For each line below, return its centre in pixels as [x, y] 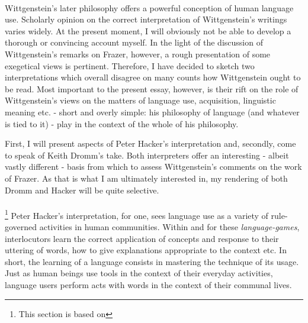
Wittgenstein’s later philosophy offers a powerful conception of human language [149, 7]
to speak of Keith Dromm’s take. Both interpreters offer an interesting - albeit [147, 155]
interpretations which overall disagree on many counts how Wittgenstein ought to [153, 77]
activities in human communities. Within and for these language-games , [169, 226]
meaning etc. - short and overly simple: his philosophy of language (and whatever [152, 112]
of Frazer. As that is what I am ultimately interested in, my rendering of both [146, 178]
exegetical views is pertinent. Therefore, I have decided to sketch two [130, 65]
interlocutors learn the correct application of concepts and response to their [142, 238]
